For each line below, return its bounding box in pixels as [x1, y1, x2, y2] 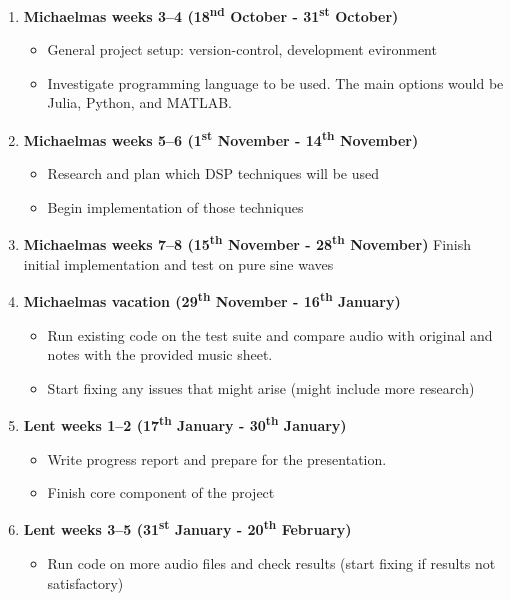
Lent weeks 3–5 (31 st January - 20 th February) [23, 516, 352, 540]
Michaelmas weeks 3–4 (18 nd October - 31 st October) [23, 3, 399, 26]
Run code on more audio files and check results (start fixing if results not [47, 553, 496, 574]
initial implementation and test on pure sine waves [23, 253, 334, 274]
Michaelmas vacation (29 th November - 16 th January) [23, 288, 401, 311]
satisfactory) [47, 572, 124, 593]
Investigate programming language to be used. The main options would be [47, 72, 504, 93]
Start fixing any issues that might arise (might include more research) [47, 377, 475, 398]
